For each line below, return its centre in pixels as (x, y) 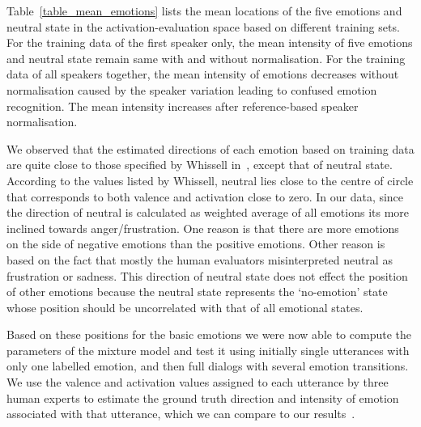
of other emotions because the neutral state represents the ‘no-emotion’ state (197, 292)
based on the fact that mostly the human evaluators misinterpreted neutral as (200, 259)
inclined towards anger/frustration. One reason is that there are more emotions (203, 228)
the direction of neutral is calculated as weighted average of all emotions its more (208, 212)
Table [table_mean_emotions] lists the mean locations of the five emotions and (204, 11)
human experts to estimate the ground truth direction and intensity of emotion (203, 397)
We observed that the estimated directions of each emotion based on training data (210, 148)
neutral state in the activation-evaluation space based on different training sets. (203, 26)
